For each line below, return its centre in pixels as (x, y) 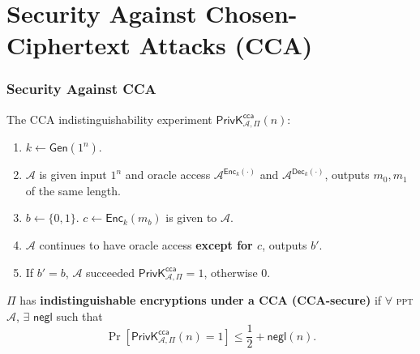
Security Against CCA (81, 89)
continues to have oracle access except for (146, 245)
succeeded (111, 272)
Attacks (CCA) (226, 45)
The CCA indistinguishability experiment (109, 119)
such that (79, 316)
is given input (73, 175)
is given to (191, 218)
